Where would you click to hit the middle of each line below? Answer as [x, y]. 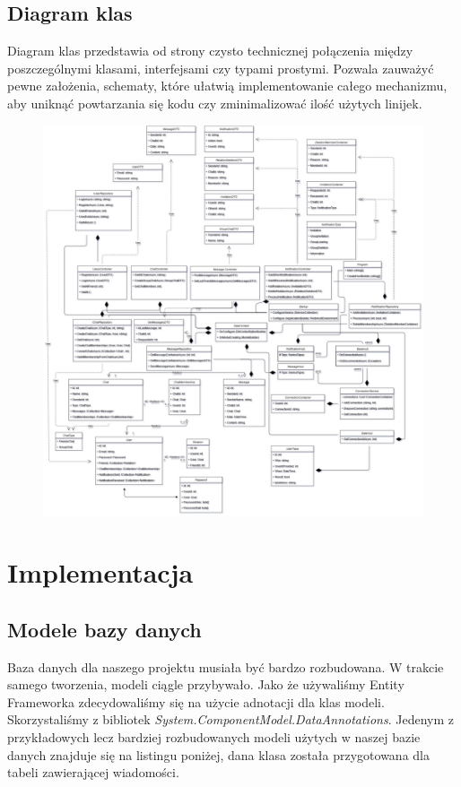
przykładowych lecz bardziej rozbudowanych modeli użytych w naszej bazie [214, 737]
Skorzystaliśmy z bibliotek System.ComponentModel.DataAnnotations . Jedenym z [230, 719]
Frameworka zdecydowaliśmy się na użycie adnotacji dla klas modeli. [196, 701]
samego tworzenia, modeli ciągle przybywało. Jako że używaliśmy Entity [206, 684]
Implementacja [100, 572]
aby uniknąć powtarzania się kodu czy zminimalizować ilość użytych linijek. [215, 103]
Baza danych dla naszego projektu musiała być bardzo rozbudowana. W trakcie [226, 666]
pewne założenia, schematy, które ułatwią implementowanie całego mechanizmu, [227, 86]
